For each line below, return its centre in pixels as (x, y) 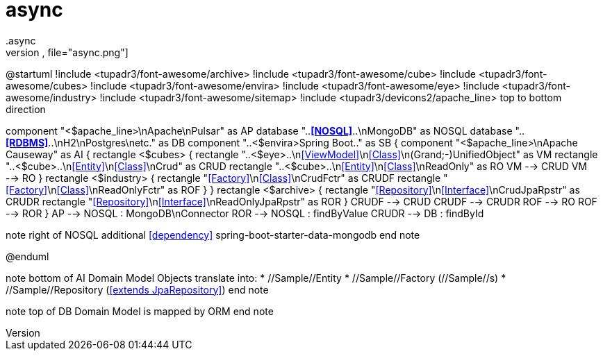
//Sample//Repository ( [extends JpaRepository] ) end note (137, 289)
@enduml (27, 256)
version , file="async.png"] (67, 52)
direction (26, 109)
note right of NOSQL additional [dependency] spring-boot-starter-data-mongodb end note (213, 235)
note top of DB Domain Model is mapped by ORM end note (140, 311)
